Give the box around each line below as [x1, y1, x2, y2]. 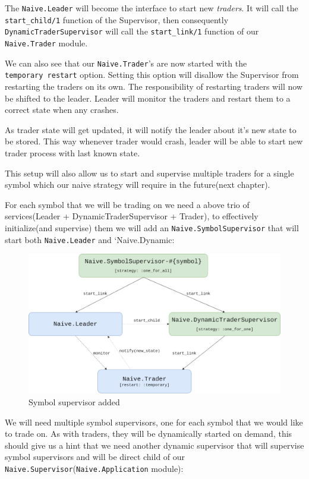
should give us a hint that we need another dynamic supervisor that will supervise [5, 439, 304, 451]
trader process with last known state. [5, 146, 140, 159]
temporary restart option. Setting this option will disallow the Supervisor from [5, 68, 299, 81]
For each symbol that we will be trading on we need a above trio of [5, 198, 250, 210]
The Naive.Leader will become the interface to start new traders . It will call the [5, 2, 298, 14]
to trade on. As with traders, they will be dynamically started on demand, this [5, 427, 292, 440]
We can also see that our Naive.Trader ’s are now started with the [5, 56, 247, 69]
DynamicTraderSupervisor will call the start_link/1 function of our [5, 25, 259, 37]
